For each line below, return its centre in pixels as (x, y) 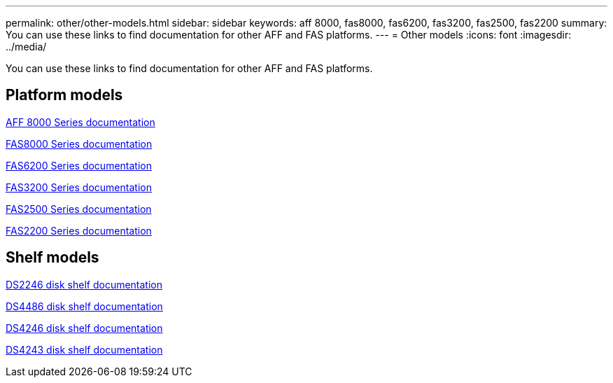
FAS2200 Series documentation (79, 230)
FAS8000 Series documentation (79, 144)
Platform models (64, 95)
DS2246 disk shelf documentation (84, 284)
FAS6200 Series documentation (79, 165)
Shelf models (52, 258)
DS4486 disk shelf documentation (84, 306)
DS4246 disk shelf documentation (84, 328)
